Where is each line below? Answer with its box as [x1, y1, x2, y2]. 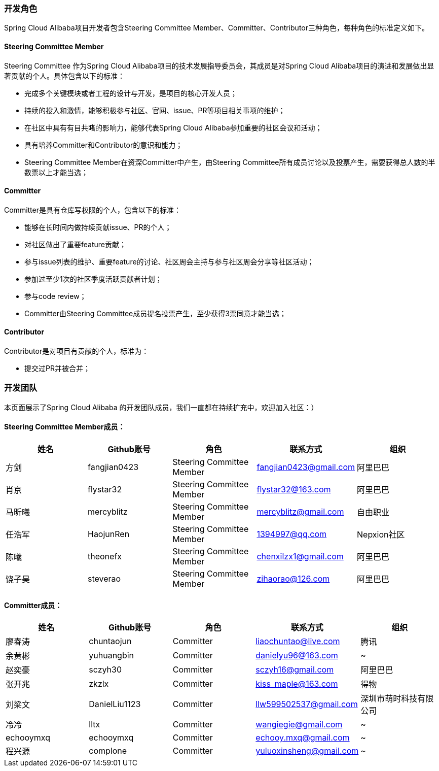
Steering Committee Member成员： [4, 422, 125, 431]
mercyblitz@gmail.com [257, 507, 344, 517]
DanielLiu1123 [89, 699, 141, 710]
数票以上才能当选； [24, 167, 88, 177]
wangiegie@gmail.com [255, 719, 343, 730]
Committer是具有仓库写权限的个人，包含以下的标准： [4, 205, 181, 214]
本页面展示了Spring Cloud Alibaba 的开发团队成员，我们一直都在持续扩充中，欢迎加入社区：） [4, 403, 318, 412]
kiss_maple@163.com [255, 679, 338, 689]
